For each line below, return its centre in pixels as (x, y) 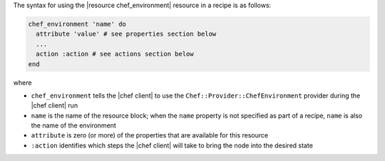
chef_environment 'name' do (77, 24)
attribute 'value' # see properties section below (126, 34)
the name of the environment (74, 125)
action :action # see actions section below (115, 54)
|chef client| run (55, 105)
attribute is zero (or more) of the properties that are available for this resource (150, 135)
